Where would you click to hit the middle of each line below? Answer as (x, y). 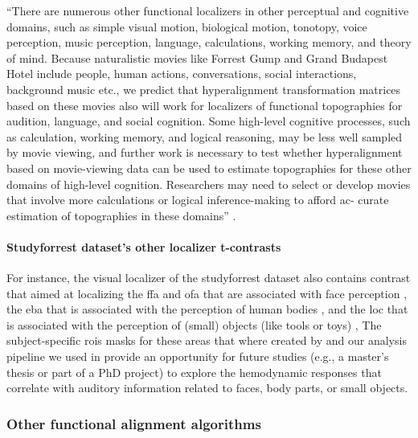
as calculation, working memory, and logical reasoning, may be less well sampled (205, 136)
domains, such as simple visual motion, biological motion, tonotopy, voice (187, 26)
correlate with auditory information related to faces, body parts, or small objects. (207, 388)
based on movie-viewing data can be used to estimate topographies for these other (209, 168)
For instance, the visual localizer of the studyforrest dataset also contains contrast (209, 278)
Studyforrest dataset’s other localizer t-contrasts (144, 246)
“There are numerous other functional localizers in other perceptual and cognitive (208, 10)
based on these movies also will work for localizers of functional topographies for (205, 105)
